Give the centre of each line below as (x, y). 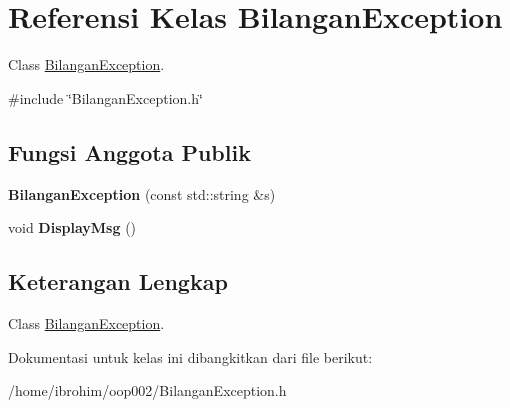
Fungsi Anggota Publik (129, 151)
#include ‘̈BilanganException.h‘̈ (105, 97)
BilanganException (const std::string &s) (142, 193)
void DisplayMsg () (72, 227)
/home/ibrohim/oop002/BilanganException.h (147, 390)
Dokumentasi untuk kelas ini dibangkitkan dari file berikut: (190, 356)
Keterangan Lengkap (118, 281)
